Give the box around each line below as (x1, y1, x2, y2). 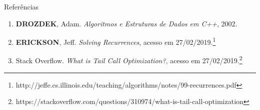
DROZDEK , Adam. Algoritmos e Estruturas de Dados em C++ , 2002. (15, 18, 237, 28)
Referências (4, 1, 39, 11)
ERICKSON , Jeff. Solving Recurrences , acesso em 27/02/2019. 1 (15, 35, 216, 47)
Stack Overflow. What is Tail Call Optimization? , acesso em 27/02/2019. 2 (15, 54, 242, 66)
